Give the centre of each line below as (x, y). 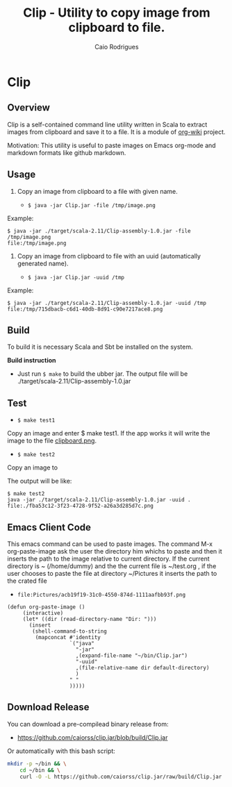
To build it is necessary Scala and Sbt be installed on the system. (100, 347)
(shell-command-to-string (70, 631)
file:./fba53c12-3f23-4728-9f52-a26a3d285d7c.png (81, 506)
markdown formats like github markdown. (67, 152)
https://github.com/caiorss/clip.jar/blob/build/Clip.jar (92, 737)
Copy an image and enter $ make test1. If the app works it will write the (109, 433)
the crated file (27, 581)
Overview (29, 108)
